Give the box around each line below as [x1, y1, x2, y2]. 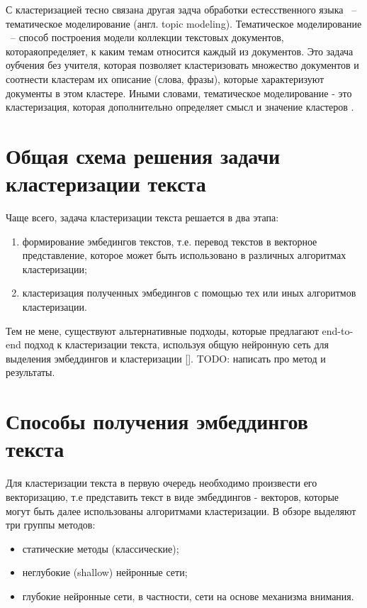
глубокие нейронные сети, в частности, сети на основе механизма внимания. [22, 588, 354, 603]
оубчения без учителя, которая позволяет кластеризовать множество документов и [6, 57, 359, 72]
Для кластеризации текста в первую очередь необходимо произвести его [6, 475, 317, 490]
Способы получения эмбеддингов [6, 407, 308, 436]
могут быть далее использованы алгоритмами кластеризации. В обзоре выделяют [6, 503, 356, 518]
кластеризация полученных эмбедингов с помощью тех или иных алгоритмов [22, 285, 356, 300]
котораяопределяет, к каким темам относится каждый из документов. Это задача [6, 43, 354, 58]
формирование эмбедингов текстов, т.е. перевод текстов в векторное [22, 233, 317, 248]
